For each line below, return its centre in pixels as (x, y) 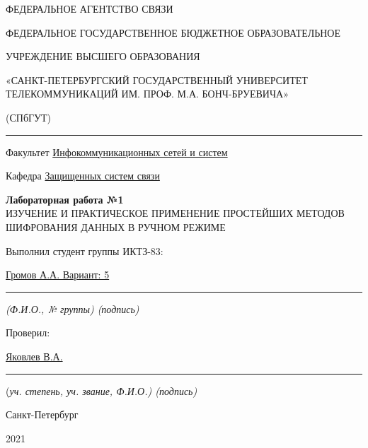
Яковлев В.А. (34, 356)
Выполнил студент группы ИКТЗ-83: (85, 250)
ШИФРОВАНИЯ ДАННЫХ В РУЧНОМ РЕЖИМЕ (116, 226)
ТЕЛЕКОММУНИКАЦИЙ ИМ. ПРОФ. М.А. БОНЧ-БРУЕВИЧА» (147, 94)
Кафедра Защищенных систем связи (83, 176)
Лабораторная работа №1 (65, 199)
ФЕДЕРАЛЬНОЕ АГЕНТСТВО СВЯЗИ (90, 8)
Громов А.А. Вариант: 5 (58, 275)
